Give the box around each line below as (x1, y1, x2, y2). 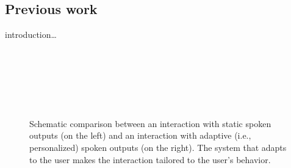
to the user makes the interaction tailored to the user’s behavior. (29, 153, 271, 166)
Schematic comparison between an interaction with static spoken (29, 117, 271, 130)
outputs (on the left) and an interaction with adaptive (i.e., (29, 129, 251, 142)
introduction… (5, 28, 57, 41)
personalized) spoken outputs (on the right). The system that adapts (29, 141, 287, 153)
